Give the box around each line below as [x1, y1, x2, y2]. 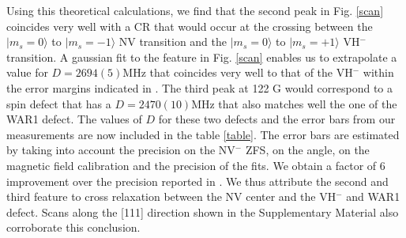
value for [6, 64, 48, 81]
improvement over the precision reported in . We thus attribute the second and [6, 172, 389, 189]
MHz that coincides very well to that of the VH [122, 64, 353, 81]
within [363, 64, 394, 81]
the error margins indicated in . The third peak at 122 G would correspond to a [6, 79, 393, 96]
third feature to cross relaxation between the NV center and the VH [6, 188, 336, 205]
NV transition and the [118, 33, 227, 50]
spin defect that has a [6, 95, 111, 111]
